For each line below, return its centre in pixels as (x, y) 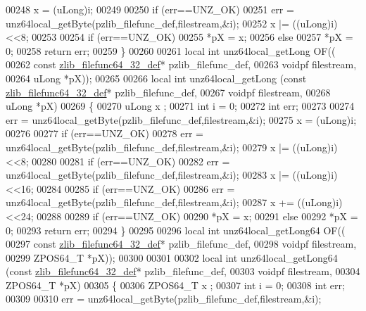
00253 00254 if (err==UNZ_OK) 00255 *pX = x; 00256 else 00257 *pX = (193, 37)
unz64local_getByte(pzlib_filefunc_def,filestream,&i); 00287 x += (150, 202)
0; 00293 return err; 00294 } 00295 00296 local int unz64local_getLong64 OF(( (176, 230)
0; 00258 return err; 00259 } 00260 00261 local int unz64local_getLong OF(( (171, 50)
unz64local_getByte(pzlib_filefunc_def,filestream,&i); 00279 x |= (147, 147)
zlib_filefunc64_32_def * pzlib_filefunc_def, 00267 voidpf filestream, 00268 (168, 92)
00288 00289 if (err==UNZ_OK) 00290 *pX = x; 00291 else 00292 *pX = (197, 216)
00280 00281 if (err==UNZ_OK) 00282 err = (131, 161)
